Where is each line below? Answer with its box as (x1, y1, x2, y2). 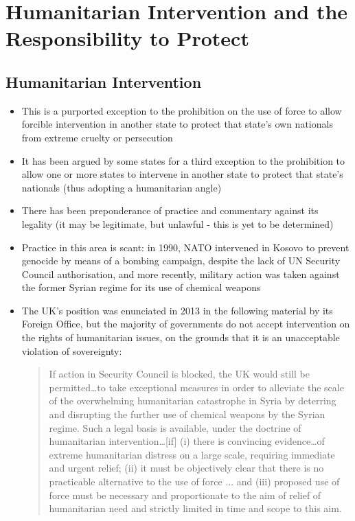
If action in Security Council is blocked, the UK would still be (49, 367, 310, 381)
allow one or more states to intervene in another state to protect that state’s (21, 167, 343, 181)
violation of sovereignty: (21, 343, 122, 358)
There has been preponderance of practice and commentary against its (21, 203, 319, 218)
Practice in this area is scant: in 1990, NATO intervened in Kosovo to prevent (21, 240, 350, 254)
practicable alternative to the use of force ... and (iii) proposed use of (49, 474, 340, 489)
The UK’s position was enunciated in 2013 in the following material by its (21, 303, 333, 317)
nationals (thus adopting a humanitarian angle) (21, 180, 222, 194)
